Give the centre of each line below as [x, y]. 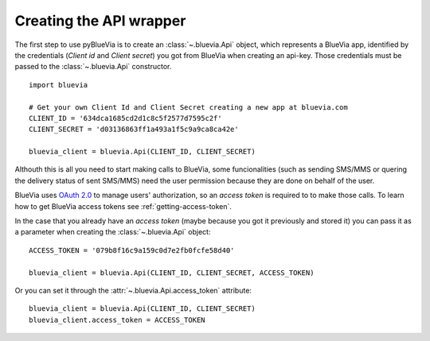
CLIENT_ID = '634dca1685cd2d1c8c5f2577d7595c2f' [125, 118]
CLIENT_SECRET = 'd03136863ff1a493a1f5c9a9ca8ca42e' [134, 130]
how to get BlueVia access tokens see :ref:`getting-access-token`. [123, 206]
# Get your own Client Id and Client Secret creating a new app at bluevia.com [188, 107]
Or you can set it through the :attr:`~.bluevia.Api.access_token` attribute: [133, 290]
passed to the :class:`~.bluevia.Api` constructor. [93, 67]
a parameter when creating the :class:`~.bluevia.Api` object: [113, 232]
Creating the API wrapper [100, 21]
